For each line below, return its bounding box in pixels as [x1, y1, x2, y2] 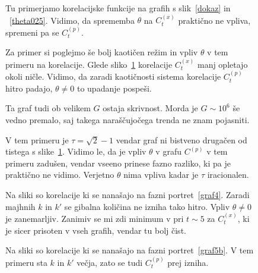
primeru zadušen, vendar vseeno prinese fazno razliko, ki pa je [5, 156, 231, 169]
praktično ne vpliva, [178, 14, 251, 26]
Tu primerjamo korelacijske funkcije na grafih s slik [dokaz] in [5, 2, 231, 14]
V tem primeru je [5, 133, 69, 146]
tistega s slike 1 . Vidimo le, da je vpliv [5, 145, 146, 158]
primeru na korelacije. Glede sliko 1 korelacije [5, 58, 173, 70]
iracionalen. [207, 168, 249, 181]
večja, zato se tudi [77, 256, 143, 268]
